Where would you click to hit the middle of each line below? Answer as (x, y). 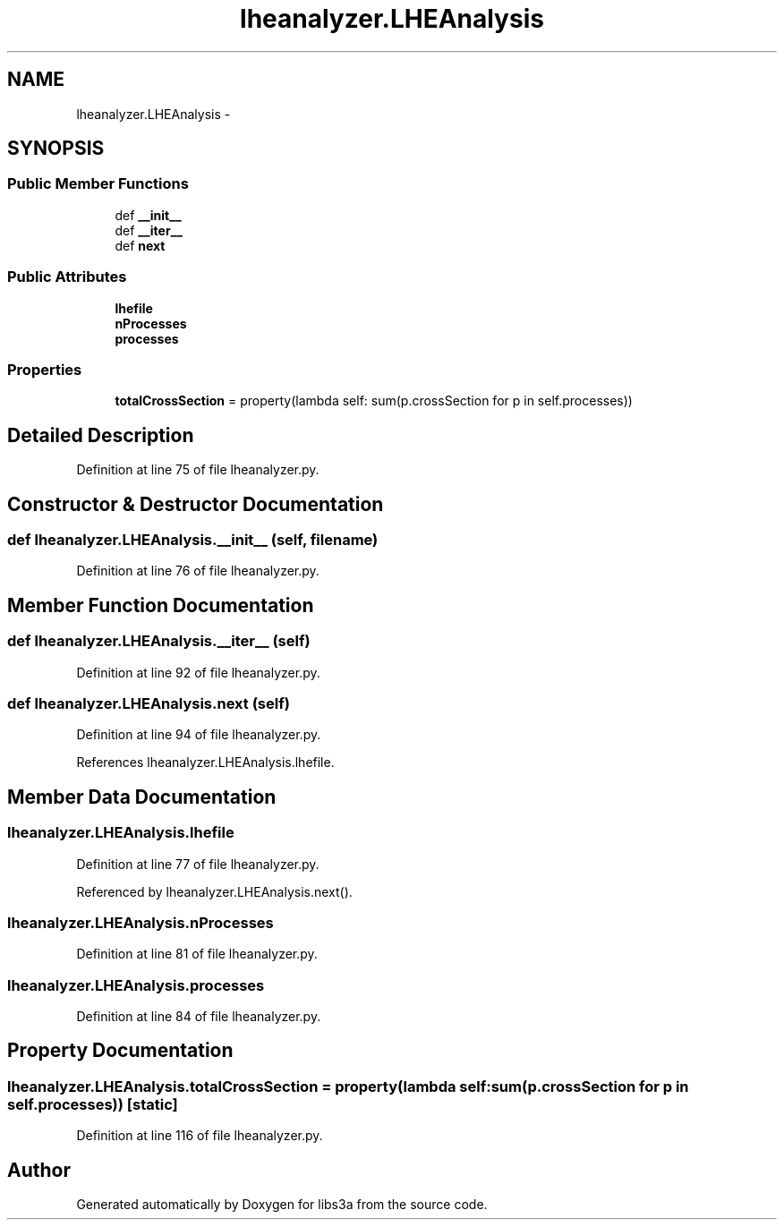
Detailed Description (101, 435)
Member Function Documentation (161, 605)
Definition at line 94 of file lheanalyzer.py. (199, 735)
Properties (45, 369)
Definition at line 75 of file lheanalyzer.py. (198, 470)
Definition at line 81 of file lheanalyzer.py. (197, 954)
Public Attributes (67, 277)
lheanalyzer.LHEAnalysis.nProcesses (141, 922)
